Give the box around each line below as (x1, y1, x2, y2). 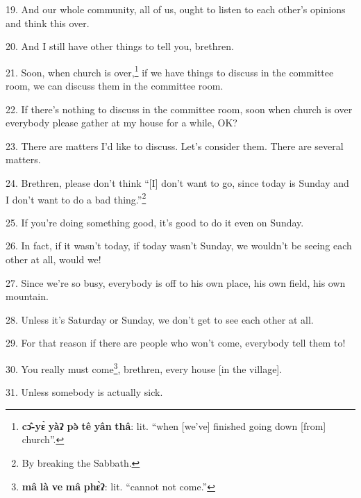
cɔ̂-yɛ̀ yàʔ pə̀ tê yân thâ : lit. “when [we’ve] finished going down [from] (22, 418, 326, 433)
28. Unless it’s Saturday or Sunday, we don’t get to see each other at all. (6, 312, 314, 326)
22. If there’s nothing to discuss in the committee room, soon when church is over (6, 101, 353, 116)
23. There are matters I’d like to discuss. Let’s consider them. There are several (6, 138, 344, 153)
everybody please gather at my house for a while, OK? (6, 115, 237, 130)
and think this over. (6, 15, 90, 30)
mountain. (6, 289, 49, 304)
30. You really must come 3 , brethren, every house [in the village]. (6, 360, 283, 376)
